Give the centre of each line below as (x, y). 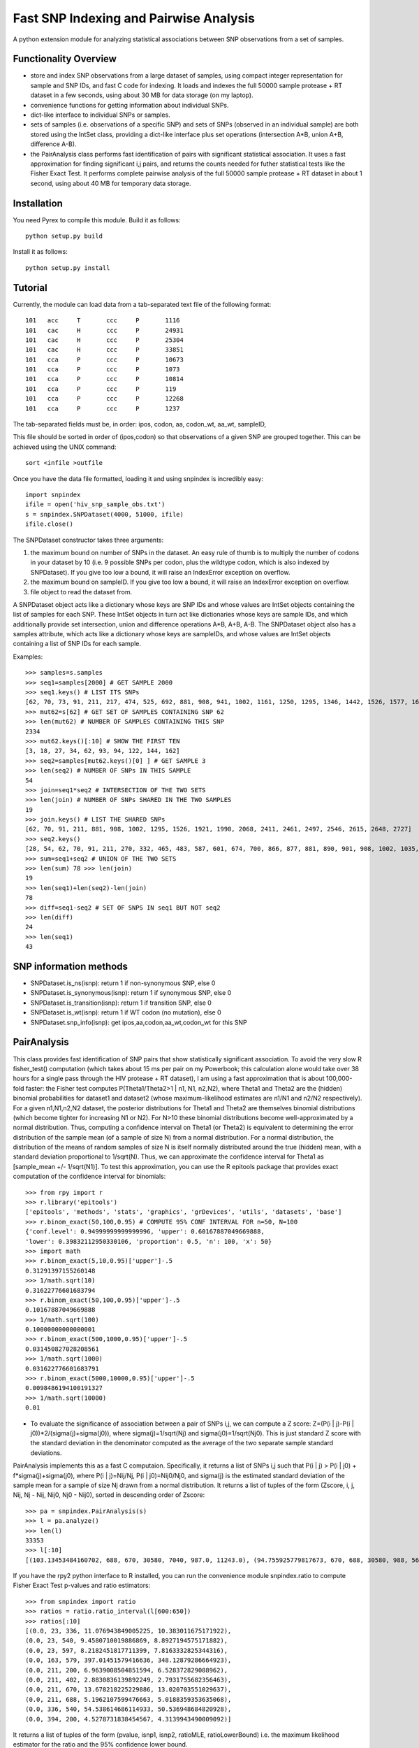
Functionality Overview (65, 59)
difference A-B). (53, 144)
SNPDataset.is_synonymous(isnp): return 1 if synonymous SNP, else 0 (131, 993)
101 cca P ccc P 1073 (103, 370)
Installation (38, 203)
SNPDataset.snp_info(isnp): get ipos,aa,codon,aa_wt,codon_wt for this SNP (139, 1022)
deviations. (46, 1453)
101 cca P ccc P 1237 (103, 408)
